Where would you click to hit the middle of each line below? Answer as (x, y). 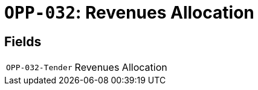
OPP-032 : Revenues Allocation (129, 13)
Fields (23, 41)
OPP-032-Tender (39, 67)
